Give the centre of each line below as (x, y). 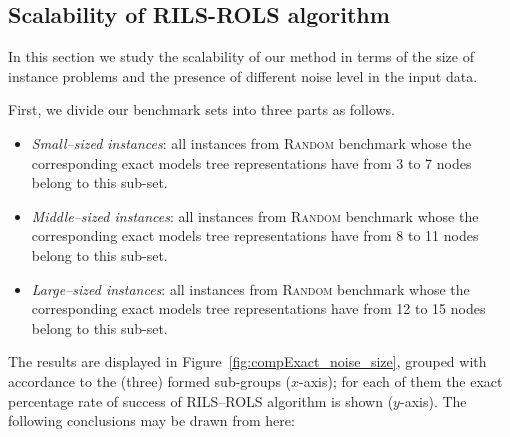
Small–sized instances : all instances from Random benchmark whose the (251, 142)
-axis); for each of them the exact (401, 380)
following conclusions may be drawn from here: (151, 420)
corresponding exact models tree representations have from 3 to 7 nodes (251, 162)
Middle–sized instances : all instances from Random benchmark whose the (255, 215)
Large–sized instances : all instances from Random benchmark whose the (250, 288)
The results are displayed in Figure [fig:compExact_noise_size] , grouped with (247, 361)
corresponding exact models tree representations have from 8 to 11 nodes (255, 235)
